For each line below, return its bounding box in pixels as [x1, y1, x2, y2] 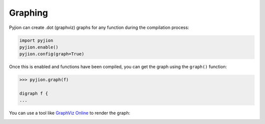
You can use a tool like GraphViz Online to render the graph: [9, 110, 130, 116]
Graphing [9, 7, 49, 18]
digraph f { [19, 91, 49, 97]
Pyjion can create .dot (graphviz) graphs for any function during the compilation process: [9, 25, 189, 30]
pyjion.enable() [19, 44, 59, 50]
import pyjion [19, 37, 53, 43]
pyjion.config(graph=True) [19, 51, 84, 57]
